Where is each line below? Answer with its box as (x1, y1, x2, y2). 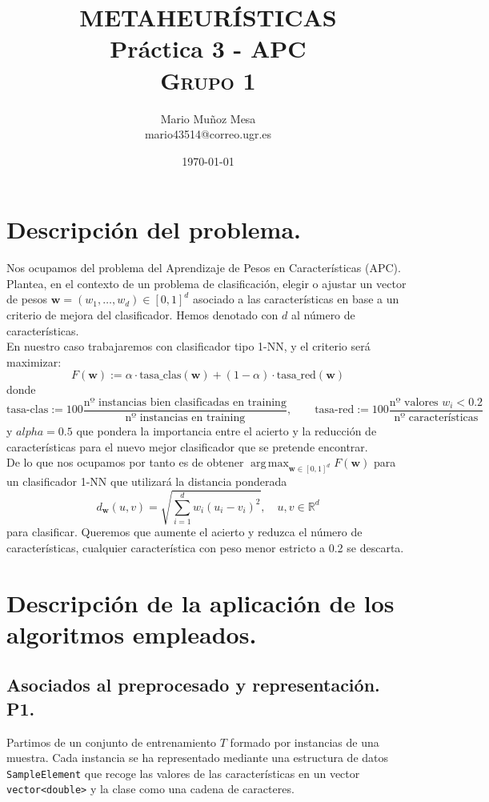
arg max (250, 458, 289, 470)
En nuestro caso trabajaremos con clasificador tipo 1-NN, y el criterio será (6, 338, 371, 355)
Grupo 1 (160, 63, 256, 96)
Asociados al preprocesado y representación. (6, 672, 380, 697)
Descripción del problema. (6, 213, 301, 246)
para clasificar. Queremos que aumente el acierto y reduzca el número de (6, 523, 363, 540)
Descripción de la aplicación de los (6, 586, 395, 619)
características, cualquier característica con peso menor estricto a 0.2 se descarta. (6, 539, 404, 555)
